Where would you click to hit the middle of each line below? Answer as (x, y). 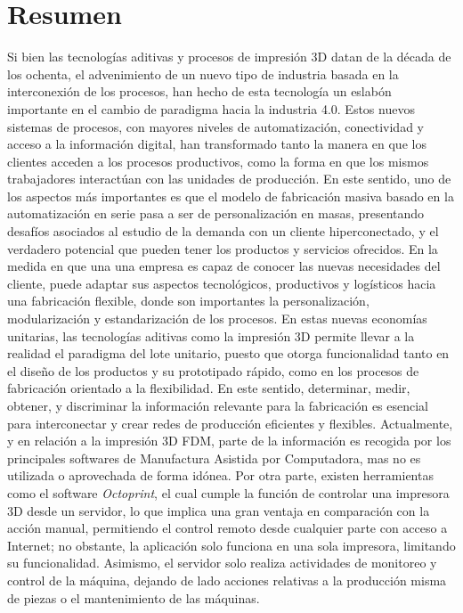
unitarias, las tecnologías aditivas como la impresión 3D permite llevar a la (211, 335)
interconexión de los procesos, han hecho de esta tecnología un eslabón (199, 91)
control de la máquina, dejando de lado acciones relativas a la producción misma (227, 580)
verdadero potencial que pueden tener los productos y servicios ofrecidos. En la (223, 248)
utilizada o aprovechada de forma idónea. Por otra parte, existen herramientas (220, 475)
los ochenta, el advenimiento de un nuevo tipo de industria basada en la (203, 74)
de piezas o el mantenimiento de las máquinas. (134, 597)
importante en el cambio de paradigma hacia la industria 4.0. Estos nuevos (211, 108)
